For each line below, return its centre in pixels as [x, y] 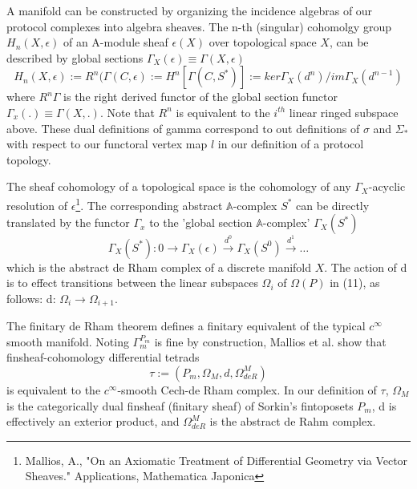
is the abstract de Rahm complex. [293, 421]
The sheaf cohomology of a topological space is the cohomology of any [179, 186]
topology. [29, 159]
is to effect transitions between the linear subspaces [132, 283]
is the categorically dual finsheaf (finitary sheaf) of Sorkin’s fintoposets [180, 405]
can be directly [333, 205]
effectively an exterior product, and [93, 421]
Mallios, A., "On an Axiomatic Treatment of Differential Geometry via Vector [217, 460]
